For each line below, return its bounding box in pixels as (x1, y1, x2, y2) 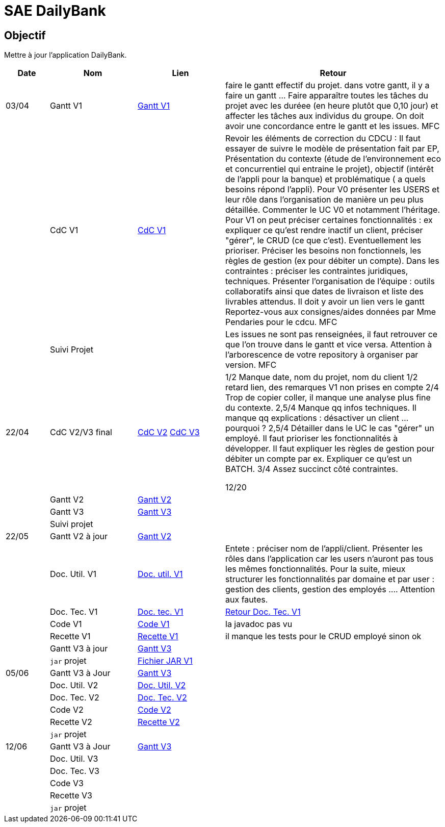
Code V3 (50, 778, 84, 789)
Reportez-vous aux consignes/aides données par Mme (225, 307, 436, 317)
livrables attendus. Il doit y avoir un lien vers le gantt (225, 296, 425, 307)
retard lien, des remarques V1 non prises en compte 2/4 (225, 382, 439, 393)
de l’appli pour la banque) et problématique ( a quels (225, 174, 426, 185)
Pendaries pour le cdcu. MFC (225, 317, 337, 328)
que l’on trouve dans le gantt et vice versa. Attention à (225, 339, 432, 350)
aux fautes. (225, 594, 268, 605)
